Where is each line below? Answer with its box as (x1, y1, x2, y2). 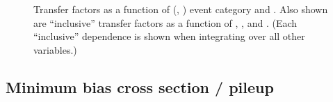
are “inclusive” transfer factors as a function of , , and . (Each (33, 15, 298, 30)
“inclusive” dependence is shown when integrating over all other (33, 29, 305, 43)
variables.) (33, 42, 77, 57)
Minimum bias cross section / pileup (6, 76, 274, 97)
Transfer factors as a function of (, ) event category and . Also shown (33, 2, 328, 17)
